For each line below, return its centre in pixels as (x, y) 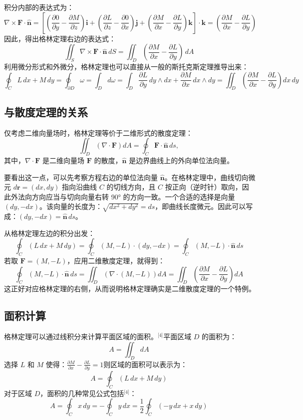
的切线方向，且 (131, 187)
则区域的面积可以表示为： (146, 364)
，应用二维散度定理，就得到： (116, 261)
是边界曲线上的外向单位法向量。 (181, 160)
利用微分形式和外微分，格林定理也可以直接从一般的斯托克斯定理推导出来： (126, 66)
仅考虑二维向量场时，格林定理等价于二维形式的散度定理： (98, 132)
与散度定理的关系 (46, 111)
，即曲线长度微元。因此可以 (200, 206)
